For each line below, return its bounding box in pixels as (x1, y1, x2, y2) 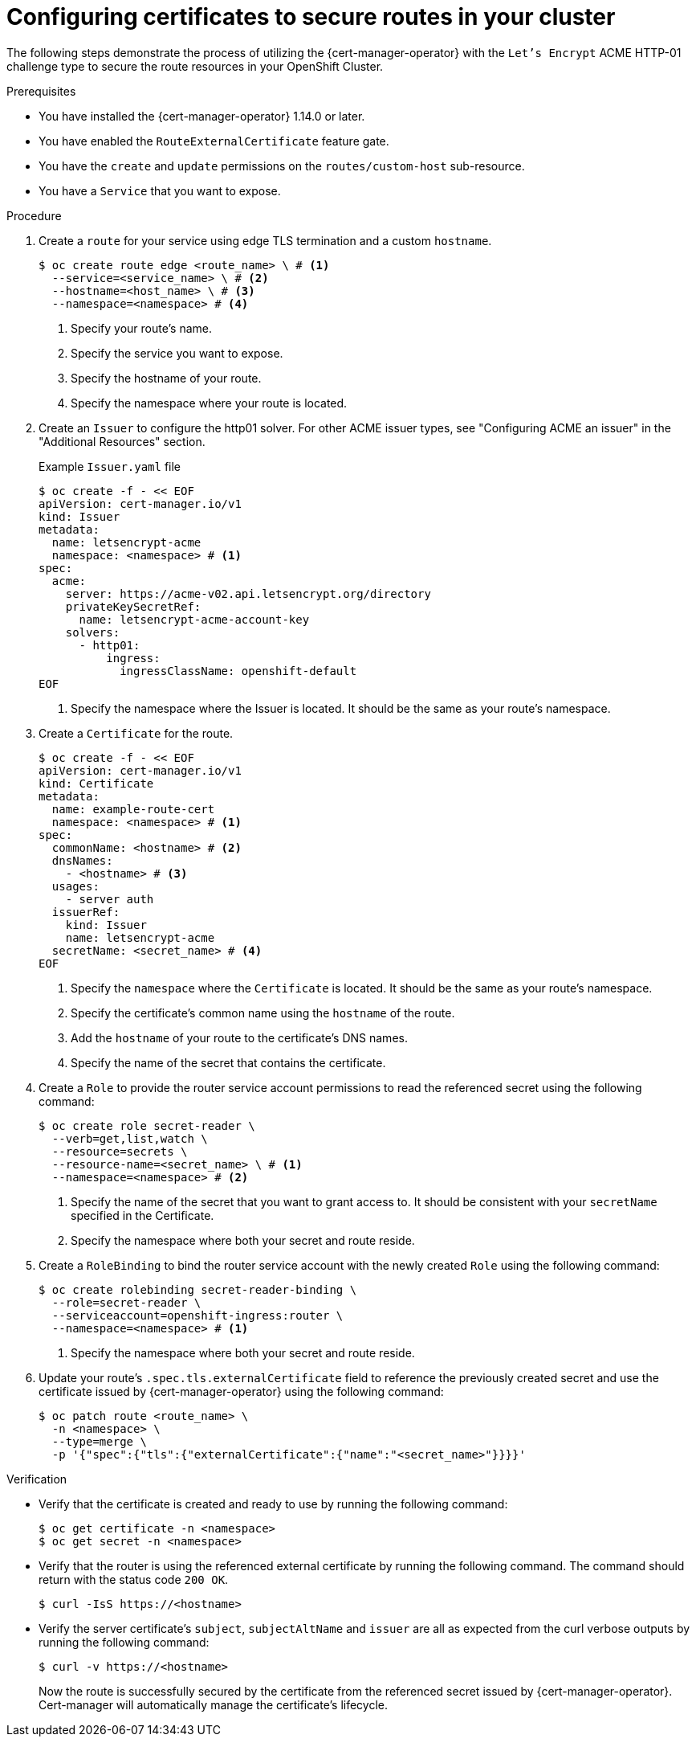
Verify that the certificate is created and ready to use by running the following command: (39, 1496, 508, 1511)
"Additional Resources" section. (39, 434, 206, 448)
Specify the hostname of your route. (71, 370, 262, 385)
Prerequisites (6, 84, 76, 98)
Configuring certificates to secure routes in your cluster (6, 3, 616, 31)
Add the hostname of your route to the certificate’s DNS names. (71, 1030, 408, 1045)
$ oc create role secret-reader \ (39, 1119, 255, 1132)
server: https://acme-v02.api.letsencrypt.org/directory (65, 587, 431, 600)
